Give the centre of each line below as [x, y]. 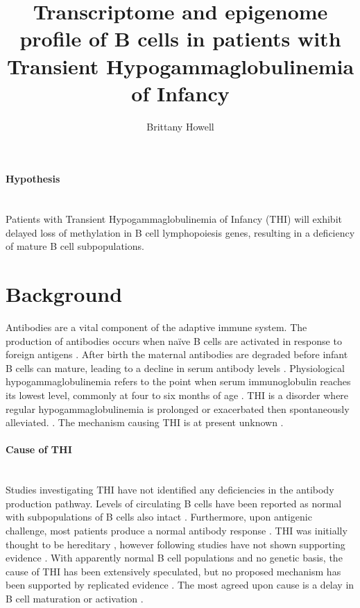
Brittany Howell [180, 126]
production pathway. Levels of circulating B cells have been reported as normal [174, 503]
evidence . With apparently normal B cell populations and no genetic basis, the [174, 558]
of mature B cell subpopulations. [75, 246]
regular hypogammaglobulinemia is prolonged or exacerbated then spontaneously [178, 408]
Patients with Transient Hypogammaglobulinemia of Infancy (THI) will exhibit [174, 219]
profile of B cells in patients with [180, 39]
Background [64, 294]
